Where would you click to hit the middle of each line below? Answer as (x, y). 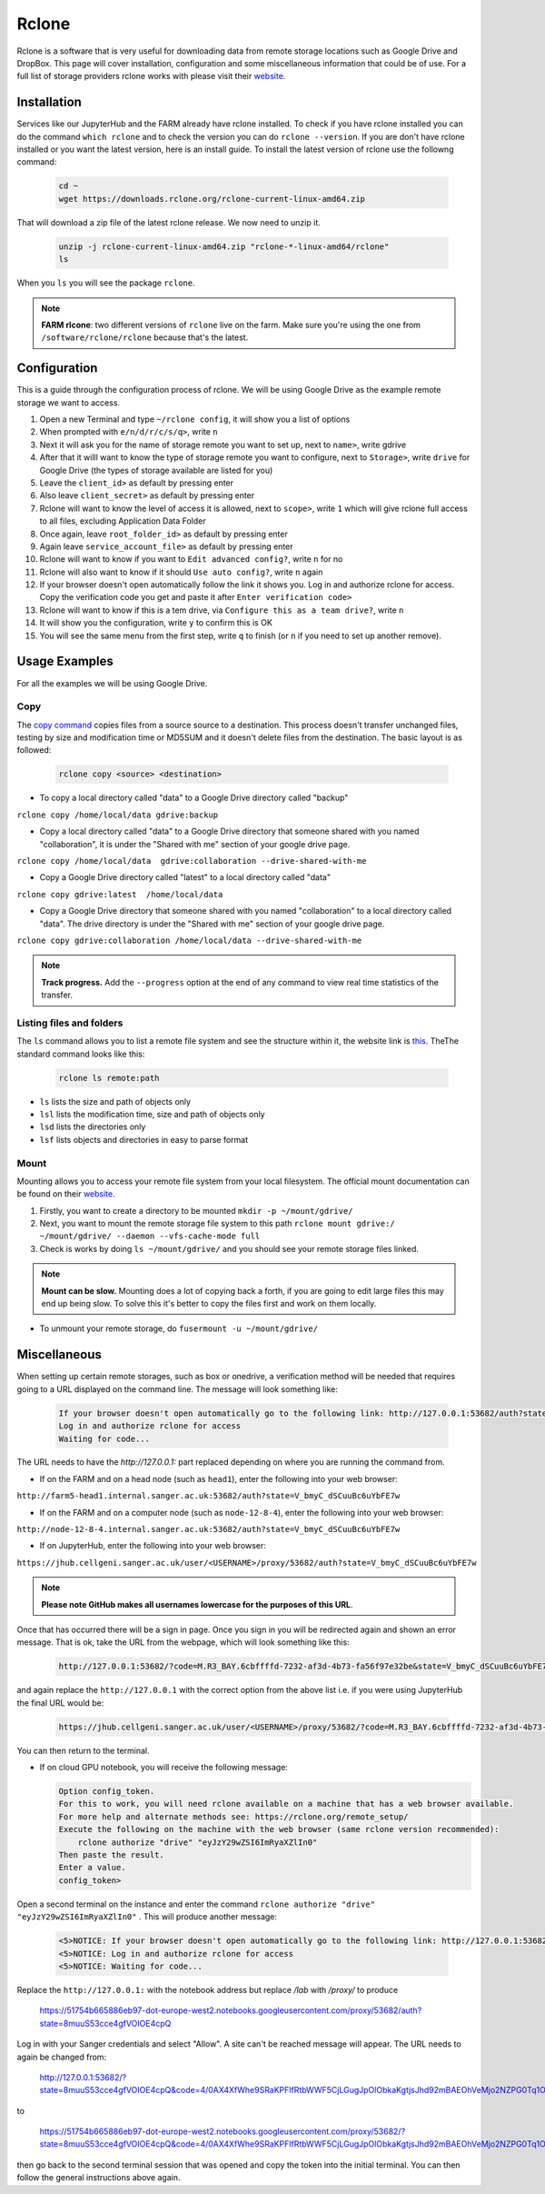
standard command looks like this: (81, 1054)
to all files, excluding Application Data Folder (123, 521)
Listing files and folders (70, 1023)
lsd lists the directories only (93, 1127)
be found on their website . (66, 1194)
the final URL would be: (60, 1703)
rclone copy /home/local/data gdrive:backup (118, 815)
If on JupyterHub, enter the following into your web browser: (153, 1546)
